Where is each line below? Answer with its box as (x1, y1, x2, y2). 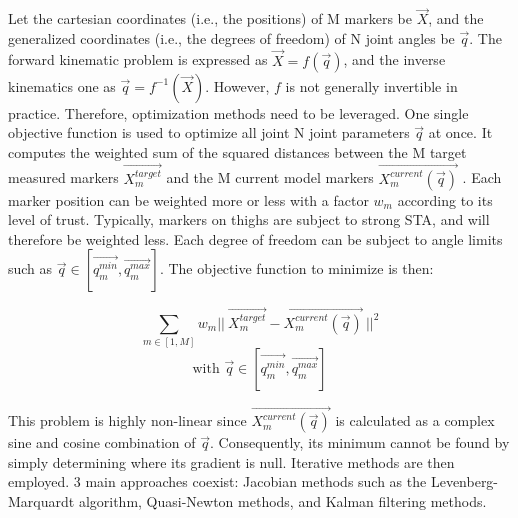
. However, (205, 75, 270, 96)
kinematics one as (8, 75, 116, 96)
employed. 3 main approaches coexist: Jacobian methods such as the (8, 471, 427, 492)
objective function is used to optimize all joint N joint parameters (8, 122, 410, 143)
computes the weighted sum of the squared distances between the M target (8, 141, 467, 162)
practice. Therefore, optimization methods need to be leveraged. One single (8, 102, 469, 123)
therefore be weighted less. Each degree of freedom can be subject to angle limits (8, 228, 503, 249)
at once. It (428, 122, 493, 143)
